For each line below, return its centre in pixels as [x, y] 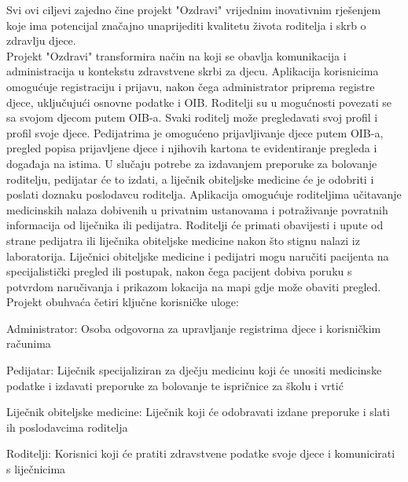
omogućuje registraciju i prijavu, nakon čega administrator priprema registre [191, 86]
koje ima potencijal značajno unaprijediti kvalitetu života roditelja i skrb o [186, 25]
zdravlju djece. [41, 40]
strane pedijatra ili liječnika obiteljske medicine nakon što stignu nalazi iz [183, 240]
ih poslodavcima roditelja [67, 427]
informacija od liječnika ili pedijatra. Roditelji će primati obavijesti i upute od [195, 225]
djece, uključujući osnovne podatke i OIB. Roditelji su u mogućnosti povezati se [199, 102]
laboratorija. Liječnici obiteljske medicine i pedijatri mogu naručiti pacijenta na [198, 256]
